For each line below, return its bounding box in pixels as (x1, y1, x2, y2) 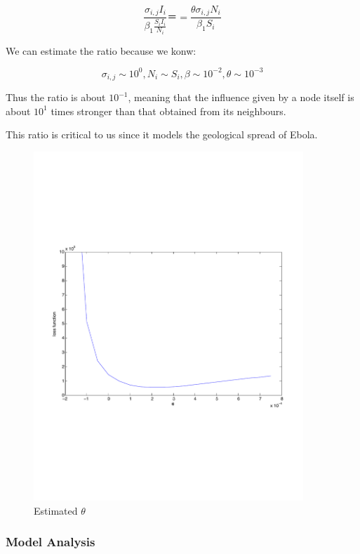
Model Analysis (6, 533, 95, 550)
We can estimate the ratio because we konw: (6, 43, 196, 58)
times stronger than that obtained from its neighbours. (51, 103, 286, 118)
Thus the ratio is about (6, 90, 106, 105)
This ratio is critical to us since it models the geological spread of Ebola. (6, 127, 318, 142)
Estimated (34, 503, 78, 517)
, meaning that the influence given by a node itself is (128, 90, 354, 105)
